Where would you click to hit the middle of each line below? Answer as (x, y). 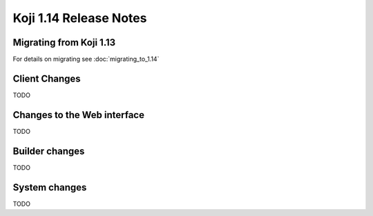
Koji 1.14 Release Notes (80, 18)
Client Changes (47, 78)
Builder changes (49, 151)
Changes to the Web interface (79, 115)
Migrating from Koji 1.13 (64, 42)
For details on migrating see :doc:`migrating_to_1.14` (86, 59)
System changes (50, 187)
